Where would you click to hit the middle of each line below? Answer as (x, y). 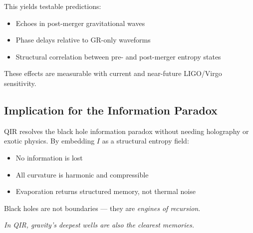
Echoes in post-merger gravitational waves (80, 23)
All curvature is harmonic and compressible (82, 174)
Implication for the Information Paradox (111, 110)
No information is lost (49, 157)
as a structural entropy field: (145, 141)
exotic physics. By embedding (49, 141)
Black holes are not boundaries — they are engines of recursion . (102, 208)
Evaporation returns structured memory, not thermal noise (106, 191)
